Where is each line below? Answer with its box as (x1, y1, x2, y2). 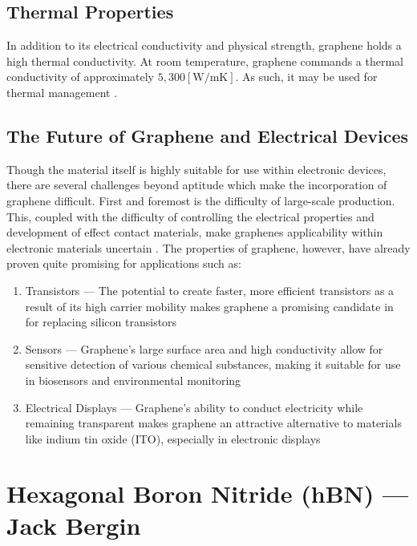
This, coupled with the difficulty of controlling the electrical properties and (6, 208, 374, 224)
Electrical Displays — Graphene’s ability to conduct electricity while (25, 398, 363, 415)
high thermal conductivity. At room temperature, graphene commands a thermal (6, 52, 403, 69)
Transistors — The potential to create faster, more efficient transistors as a (25, 281, 395, 298)
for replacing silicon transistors (25, 313, 177, 330)
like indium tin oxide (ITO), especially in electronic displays (25, 430, 321, 447)
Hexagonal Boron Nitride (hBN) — (6, 477, 409, 510)
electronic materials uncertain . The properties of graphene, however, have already (6, 239, 411, 256)
